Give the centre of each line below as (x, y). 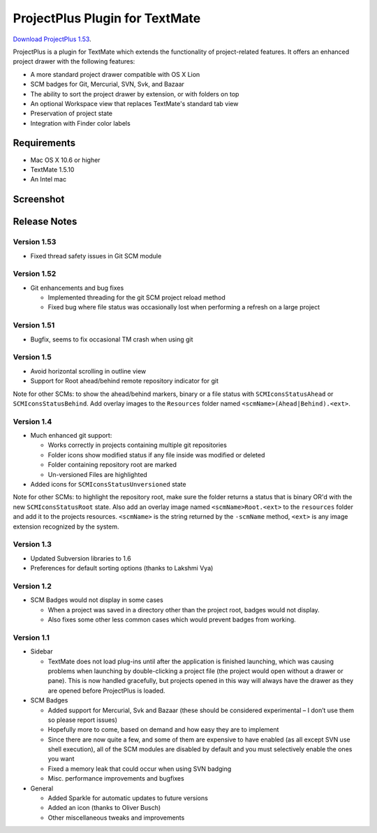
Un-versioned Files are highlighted (98, 474)
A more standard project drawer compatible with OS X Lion (115, 74)
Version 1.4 (32, 421)
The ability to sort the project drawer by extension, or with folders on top (135, 94)
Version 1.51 (34, 325)
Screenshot (39, 199)
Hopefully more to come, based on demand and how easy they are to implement (163, 730)
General (42, 788)
